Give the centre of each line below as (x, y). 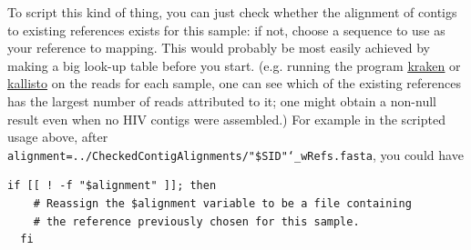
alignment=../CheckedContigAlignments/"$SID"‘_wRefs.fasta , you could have (235, 154)
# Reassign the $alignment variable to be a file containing (222, 204)
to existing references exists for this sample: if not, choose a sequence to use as (226, 30)
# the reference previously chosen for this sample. (196, 221)
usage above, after (58, 137)
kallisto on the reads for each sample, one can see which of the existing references (234, 83)
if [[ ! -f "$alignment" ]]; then (112, 186)
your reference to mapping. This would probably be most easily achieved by (219, 48)
